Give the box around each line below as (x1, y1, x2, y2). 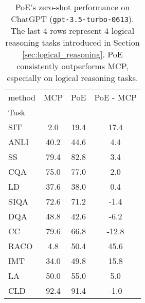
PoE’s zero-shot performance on (15, 1, 130, 13)
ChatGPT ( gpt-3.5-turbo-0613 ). (11, 13, 134, 25)
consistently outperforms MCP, (16, 60, 129, 72)
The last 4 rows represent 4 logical (10, 25, 135, 36)
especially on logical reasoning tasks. (7, 72, 138, 84)
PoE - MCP (94, 91, 137, 103)
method (8, 91, 35, 103)
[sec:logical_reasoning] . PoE (22, 48, 123, 60)
